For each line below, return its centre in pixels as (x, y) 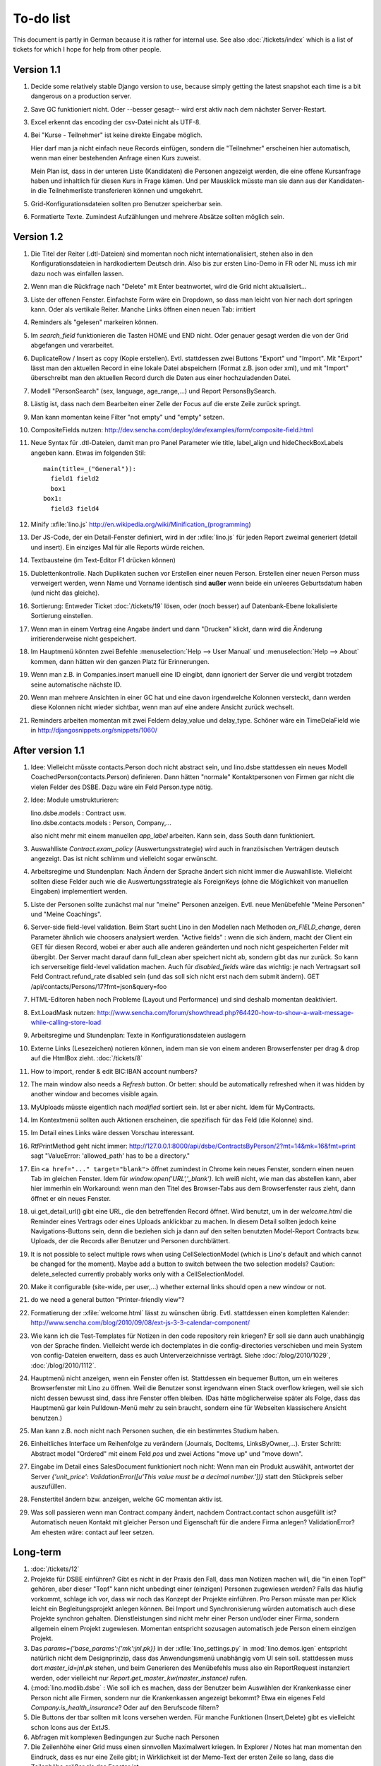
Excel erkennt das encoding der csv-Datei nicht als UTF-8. (116, 122)
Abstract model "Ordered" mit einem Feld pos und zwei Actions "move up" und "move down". (167, 1453)
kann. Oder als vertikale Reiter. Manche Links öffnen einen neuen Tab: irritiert (143, 309)
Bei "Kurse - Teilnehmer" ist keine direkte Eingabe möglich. (116, 135)
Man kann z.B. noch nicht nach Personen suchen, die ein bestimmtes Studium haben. (155, 1431)
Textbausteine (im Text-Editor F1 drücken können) (103, 560)
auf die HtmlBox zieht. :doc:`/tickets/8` (87, 1058)
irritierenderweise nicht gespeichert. (84, 639)
